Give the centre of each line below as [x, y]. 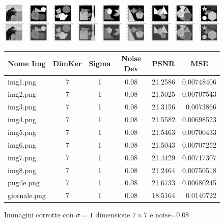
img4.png [22, 119]
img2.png [22, 94]
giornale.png [27, 195]
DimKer [67, 63]
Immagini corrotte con [39, 215]
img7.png [22, 157]
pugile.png [24, 183]
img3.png [22, 107]
